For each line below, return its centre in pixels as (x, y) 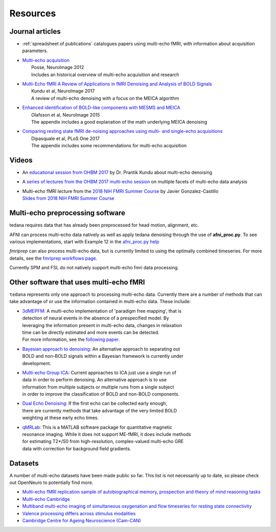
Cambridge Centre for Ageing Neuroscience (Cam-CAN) (82, 521)
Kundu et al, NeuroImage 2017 (63, 91)
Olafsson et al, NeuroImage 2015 (66, 114)
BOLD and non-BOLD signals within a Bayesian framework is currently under (103, 356)
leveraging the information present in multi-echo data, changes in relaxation (102, 325)
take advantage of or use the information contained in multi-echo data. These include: (100, 302)
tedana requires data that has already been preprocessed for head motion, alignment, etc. (104, 225)
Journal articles (35, 31)
